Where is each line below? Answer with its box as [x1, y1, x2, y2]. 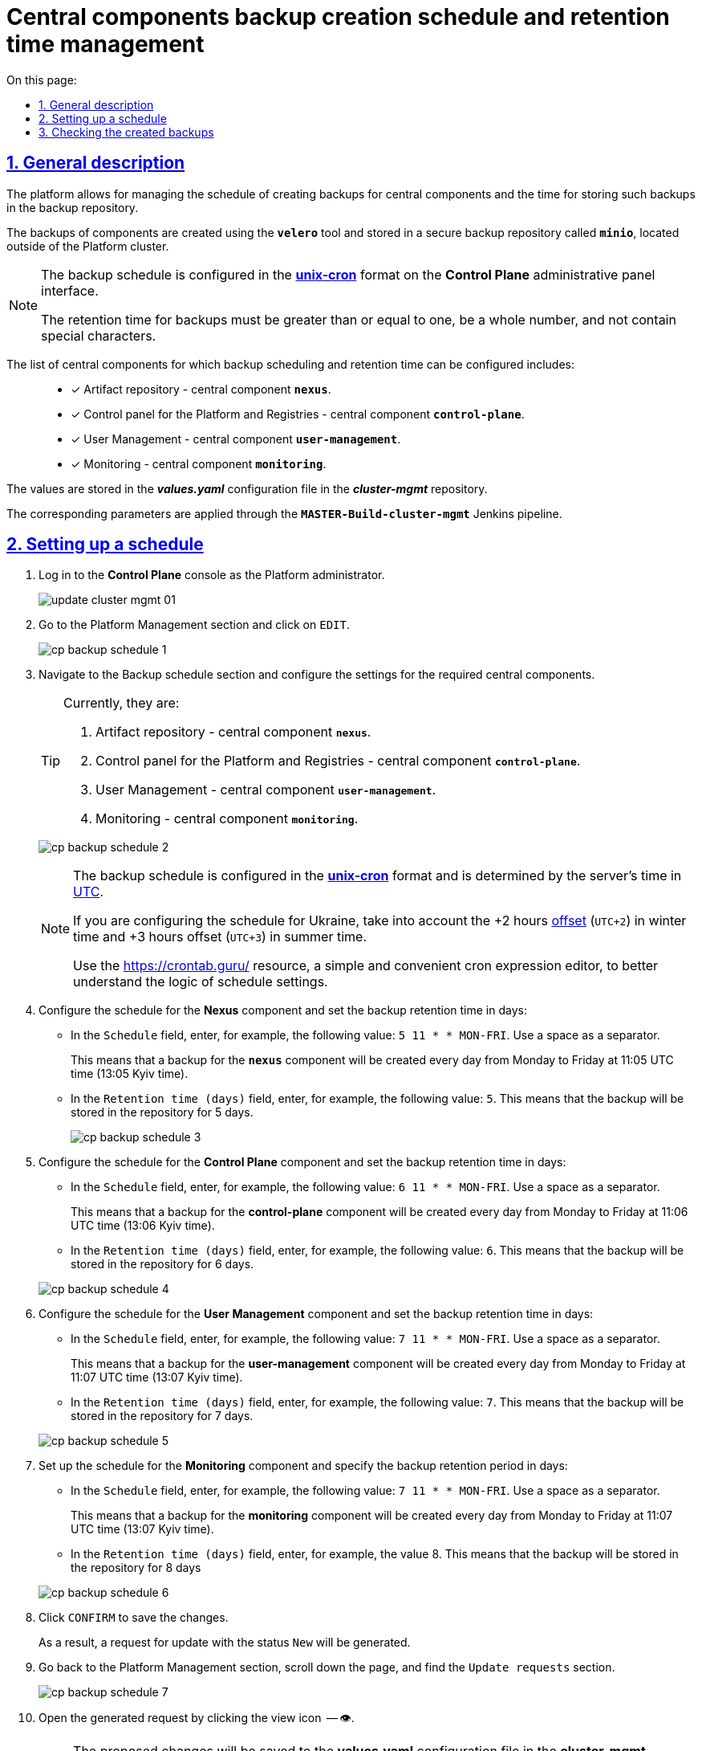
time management [6, 31, 205, 58]
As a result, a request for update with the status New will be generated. [39, 1635, 411, 1650]
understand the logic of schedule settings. [73, 973, 328, 990]
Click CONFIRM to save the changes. [39, 1610, 229, 1625]
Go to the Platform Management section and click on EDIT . [39, 618, 350, 632]
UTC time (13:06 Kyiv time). [71, 1218, 215, 1233]
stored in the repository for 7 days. [71, 1409, 254, 1423]
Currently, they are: [63, 695, 180, 712]
